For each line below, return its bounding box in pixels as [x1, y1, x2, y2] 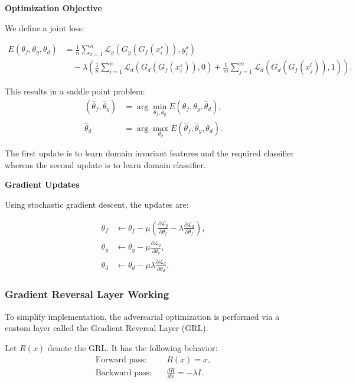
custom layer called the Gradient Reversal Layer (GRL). [5, 322, 208, 334]
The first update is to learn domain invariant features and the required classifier [5, 147, 294, 159]
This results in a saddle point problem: [5, 85, 145, 97]
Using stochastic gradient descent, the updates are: [5, 198, 189, 210]
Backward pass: [95, 369, 152, 378]
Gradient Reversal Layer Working [5, 287, 169, 302]
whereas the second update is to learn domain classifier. [5, 158, 206, 171]
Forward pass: [95, 355, 147, 364]
